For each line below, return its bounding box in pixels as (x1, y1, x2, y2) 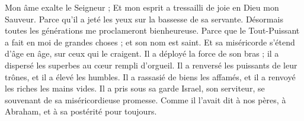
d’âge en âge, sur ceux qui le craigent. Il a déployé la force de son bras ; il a (5, 47, 279, 60)
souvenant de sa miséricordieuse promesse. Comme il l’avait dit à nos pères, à (5, 93, 286, 106)
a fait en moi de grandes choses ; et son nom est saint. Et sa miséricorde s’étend (5, 35, 295, 48)
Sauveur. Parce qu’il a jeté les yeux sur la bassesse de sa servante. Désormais (5, 12, 283, 25)
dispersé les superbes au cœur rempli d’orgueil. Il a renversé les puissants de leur (5, 58, 297, 71)
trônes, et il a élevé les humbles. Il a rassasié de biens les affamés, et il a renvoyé (5, 70, 296, 83)
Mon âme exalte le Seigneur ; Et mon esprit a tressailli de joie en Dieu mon (5, 1, 279, 13)
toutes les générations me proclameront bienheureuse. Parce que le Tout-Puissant (5, 24, 300, 37)
